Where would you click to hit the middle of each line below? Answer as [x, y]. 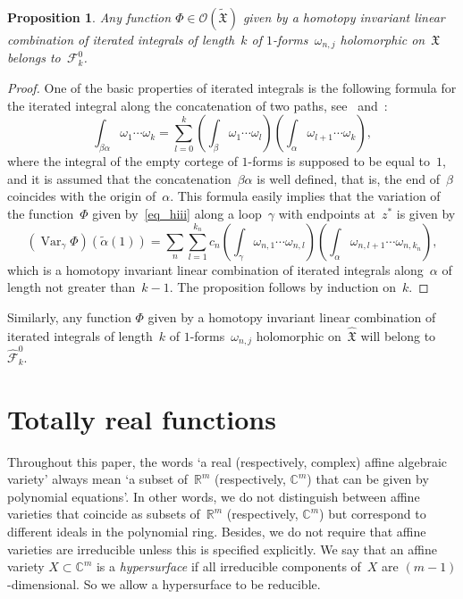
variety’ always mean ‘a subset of [98, 479]
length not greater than [72, 287]
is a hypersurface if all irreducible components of [228, 566]
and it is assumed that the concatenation [119, 178]
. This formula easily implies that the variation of [305, 196]
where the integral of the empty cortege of [122, 161]
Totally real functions [142, 418]
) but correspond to [373, 514]
